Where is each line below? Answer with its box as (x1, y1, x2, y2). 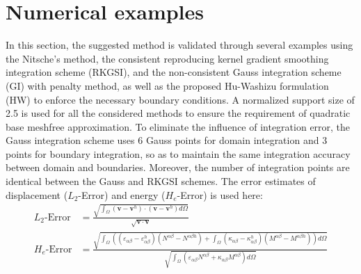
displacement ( (6, 187, 68, 202)
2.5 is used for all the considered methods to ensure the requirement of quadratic (6, 106, 351, 120)
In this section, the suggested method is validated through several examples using (6, 38, 353, 52)
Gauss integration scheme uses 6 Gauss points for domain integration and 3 (6, 133, 328, 147)
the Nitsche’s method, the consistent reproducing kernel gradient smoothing (6, 51, 329, 65)
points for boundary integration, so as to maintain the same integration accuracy (6, 146, 351, 161)
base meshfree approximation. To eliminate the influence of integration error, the (6, 119, 351, 134)
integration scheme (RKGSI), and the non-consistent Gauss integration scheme (6, 65, 342, 79)
